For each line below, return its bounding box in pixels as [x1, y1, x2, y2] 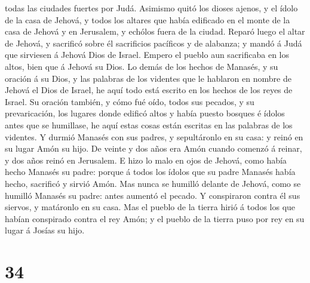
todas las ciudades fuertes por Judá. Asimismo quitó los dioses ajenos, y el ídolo [5, 2, 298, 14]
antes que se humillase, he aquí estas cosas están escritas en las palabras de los [5, 118, 293, 131]
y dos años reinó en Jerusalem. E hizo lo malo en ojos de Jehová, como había [5, 153, 287, 166]
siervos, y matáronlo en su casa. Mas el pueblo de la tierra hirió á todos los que [5, 201, 296, 213]
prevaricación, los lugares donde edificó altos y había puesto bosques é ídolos [5, 107, 285, 119]
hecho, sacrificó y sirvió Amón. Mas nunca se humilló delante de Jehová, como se [5, 177, 301, 189]
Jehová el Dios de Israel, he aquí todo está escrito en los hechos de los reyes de [5, 84, 293, 96]
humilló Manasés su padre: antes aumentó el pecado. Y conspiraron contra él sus [5, 189, 300, 201]
